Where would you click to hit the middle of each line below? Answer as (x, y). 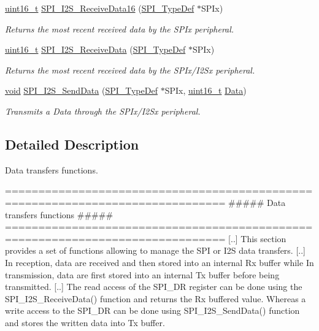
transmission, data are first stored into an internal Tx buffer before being (142, 274)
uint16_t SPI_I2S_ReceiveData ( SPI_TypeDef (95, 49)
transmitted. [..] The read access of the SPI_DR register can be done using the (154, 287)
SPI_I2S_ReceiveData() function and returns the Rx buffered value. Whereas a (156, 298)
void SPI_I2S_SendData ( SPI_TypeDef (81, 90)
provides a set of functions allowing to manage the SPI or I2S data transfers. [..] (155, 250)
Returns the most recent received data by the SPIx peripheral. (120, 29)
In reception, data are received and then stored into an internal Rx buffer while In (159, 262)
